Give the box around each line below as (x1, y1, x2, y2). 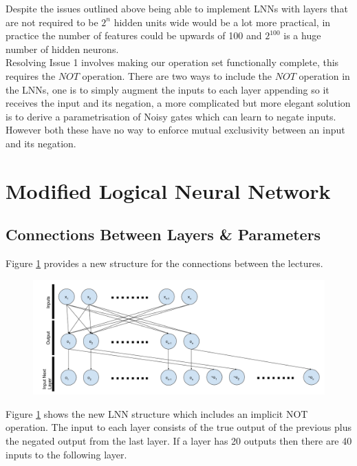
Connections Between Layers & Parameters (6, 224, 321, 245)
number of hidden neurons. (6, 41, 119, 56)
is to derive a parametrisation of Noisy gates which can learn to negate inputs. (6, 109, 336, 123)
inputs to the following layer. (6, 447, 127, 461)
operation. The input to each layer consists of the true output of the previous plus (6, 420, 352, 434)
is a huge (283, 28, 321, 43)
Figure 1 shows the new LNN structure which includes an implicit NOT (6, 406, 308, 421)
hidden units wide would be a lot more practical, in (113, 14, 331, 29)
